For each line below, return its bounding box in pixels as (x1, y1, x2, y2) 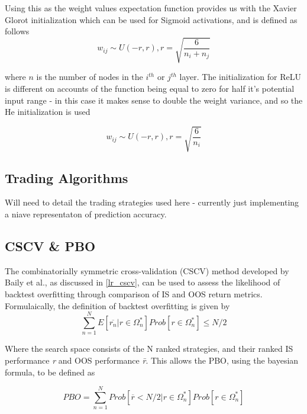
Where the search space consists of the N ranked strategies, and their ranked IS (5, 342, 293, 355)
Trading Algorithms (5, 168, 128, 187)
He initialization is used (5, 105, 91, 118)
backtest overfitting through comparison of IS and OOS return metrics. (5, 288, 263, 300)
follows (5, 25, 30, 37)
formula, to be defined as (5, 365, 95, 378)
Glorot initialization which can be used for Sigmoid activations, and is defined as (5, 13, 298, 25)
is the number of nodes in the (36, 70, 143, 83)
